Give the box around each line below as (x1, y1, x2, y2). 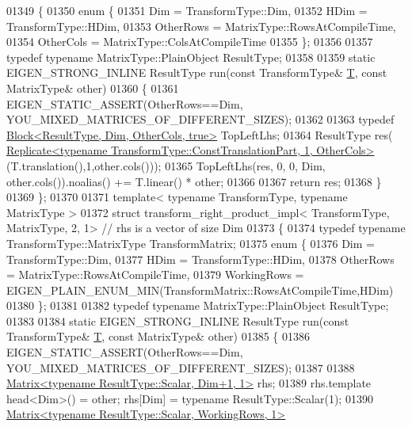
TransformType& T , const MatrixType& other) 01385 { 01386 (6, 328, 311, 345)
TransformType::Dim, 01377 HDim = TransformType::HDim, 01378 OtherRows (6, 250, 395, 267)
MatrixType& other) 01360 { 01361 (6, 79, 179, 96)
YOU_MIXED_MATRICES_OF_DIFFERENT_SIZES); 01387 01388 (6, 359, 355, 376)
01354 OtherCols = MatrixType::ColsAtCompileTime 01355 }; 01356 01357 (6, 33, 373, 50)
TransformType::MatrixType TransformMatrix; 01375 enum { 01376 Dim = (6, 234, 375, 251)
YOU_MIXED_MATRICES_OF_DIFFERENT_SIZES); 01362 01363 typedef (6, 111, 395, 128)
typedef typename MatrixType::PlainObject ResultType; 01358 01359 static (6, 48, 376, 65)
